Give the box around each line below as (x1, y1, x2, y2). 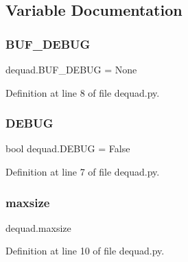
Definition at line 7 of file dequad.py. (5, 165, 160, 178)
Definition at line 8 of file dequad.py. (5, 85, 160, 99)
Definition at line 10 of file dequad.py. (5, 243, 165, 258)
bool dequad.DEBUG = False (5, 141, 130, 156)
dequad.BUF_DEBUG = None (5, 62, 137, 76)
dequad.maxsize (5, 220, 71, 235)
